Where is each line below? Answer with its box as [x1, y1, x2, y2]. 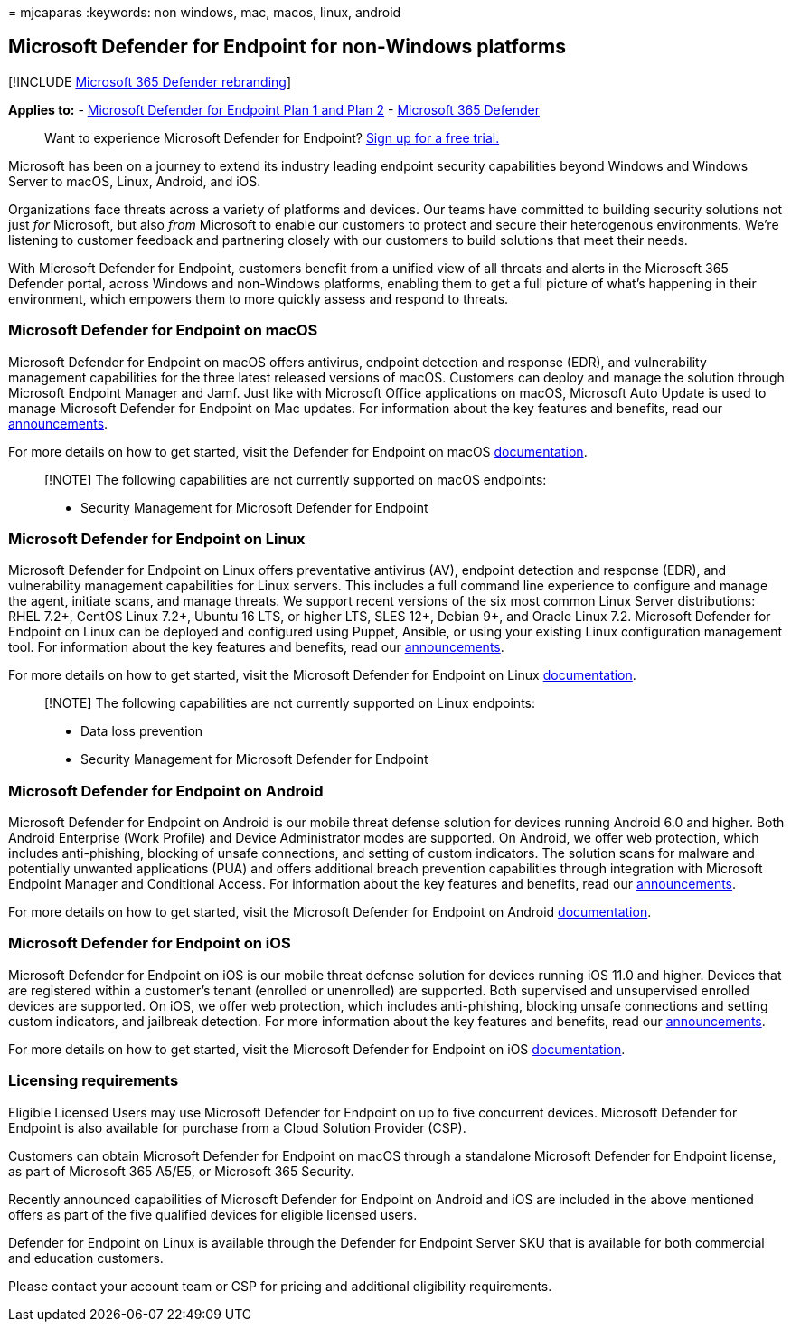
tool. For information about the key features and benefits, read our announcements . [8, 639, 504, 655]
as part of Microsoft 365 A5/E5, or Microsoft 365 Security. [8, 1163, 354, 1179]
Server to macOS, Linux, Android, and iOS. [8, 173, 261, 189]
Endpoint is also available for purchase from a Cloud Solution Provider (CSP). [8, 1119, 466, 1136]
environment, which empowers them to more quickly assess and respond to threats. [8, 290, 509, 306]
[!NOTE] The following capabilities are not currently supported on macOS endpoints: [44, 471, 547, 487]
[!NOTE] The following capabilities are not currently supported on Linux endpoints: [44, 695, 535, 712]
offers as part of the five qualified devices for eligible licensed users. [8, 1206, 418, 1222]
